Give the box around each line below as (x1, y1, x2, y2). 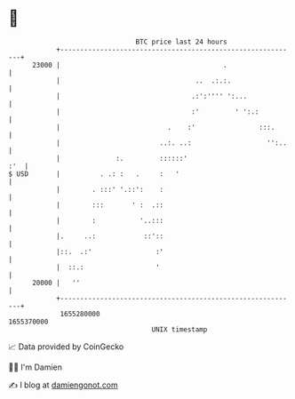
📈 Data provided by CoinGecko (8, 341, 124, 352)
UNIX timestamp (151, 324, 208, 334)
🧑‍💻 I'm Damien (8, 362, 63, 372)
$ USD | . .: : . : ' (8, 169, 179, 179)
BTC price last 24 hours (135, 37, 227, 46)
